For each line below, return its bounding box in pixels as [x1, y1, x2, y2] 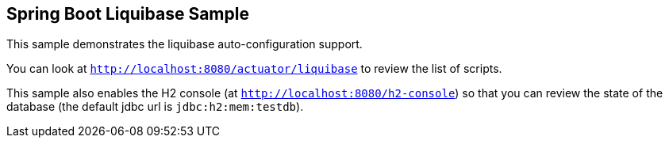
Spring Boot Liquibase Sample [6, 4, 249, 24]
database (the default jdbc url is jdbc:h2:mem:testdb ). [6, 100, 304, 114]
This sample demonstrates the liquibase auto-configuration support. [6, 37, 363, 51]
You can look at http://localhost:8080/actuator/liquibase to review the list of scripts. [6, 62, 502, 76]
